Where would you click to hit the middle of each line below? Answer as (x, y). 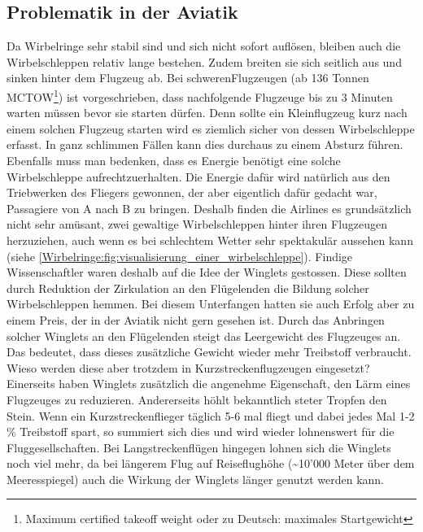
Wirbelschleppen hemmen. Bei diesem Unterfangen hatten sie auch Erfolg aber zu (211, 304)
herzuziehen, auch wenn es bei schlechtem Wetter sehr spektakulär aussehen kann (210, 240)
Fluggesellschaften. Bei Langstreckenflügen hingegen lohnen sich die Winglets (199, 447)
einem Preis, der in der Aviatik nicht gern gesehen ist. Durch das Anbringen (196, 319)
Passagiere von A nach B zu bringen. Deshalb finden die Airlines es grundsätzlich (209, 208)
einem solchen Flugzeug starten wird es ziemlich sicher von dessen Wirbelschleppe (211, 128)
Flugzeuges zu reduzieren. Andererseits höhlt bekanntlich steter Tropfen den (197, 399)
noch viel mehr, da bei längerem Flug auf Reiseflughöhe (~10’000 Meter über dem (211, 463)
